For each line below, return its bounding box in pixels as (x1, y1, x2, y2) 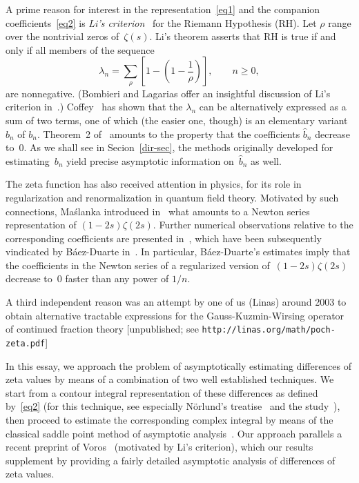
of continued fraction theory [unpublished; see (6, 322, 199, 336)
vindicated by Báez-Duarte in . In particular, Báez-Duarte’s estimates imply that (6, 244, 351, 259)
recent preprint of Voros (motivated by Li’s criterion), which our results (6, 440, 313, 454)
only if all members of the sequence (6, 42, 155, 57)
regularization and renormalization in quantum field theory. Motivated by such (6, 190, 339, 204)
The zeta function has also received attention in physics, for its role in (6, 177, 302, 191)
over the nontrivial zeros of (6, 29, 119, 43)
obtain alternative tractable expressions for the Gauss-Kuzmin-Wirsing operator (6, 308, 345, 322)
